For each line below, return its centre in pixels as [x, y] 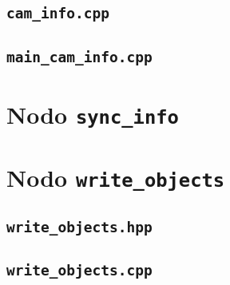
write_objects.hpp [79, 228]
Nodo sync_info [93, 114]
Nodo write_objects [116, 178]
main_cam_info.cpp [79, 57]
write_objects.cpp [79, 271]
